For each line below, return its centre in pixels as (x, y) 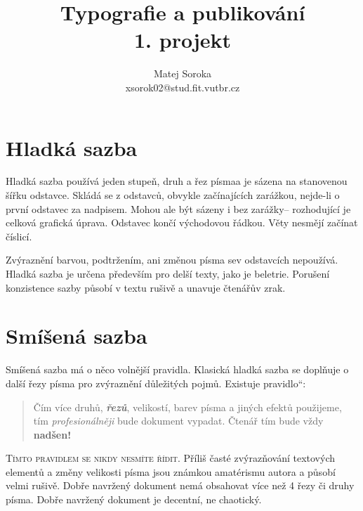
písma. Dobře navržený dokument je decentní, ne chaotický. (134, 499)
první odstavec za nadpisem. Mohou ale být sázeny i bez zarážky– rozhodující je (178, 208)
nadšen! (52, 434)
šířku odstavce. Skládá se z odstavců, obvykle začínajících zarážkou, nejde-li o (173, 195)
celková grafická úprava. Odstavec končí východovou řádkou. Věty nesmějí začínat (182, 222)
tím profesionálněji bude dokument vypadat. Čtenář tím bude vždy (178, 421)
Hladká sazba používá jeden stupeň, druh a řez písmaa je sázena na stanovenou (177, 181)
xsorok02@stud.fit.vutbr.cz (183, 87)
